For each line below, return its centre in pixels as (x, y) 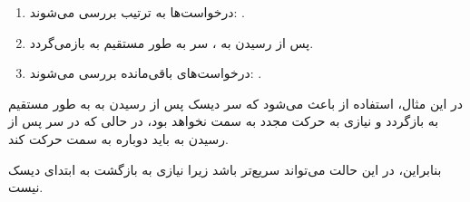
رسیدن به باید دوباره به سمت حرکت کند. (118, 138)
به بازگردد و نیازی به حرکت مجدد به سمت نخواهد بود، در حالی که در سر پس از (224, 121)
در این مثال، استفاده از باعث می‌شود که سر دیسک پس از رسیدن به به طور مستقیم (236, 103)
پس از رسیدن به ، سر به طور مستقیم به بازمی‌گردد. (171, 42)
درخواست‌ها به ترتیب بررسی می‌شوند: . (137, 12)
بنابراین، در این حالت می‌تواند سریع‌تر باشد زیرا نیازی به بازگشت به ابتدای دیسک (225, 169)
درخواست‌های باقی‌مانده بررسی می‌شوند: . (146, 73)
